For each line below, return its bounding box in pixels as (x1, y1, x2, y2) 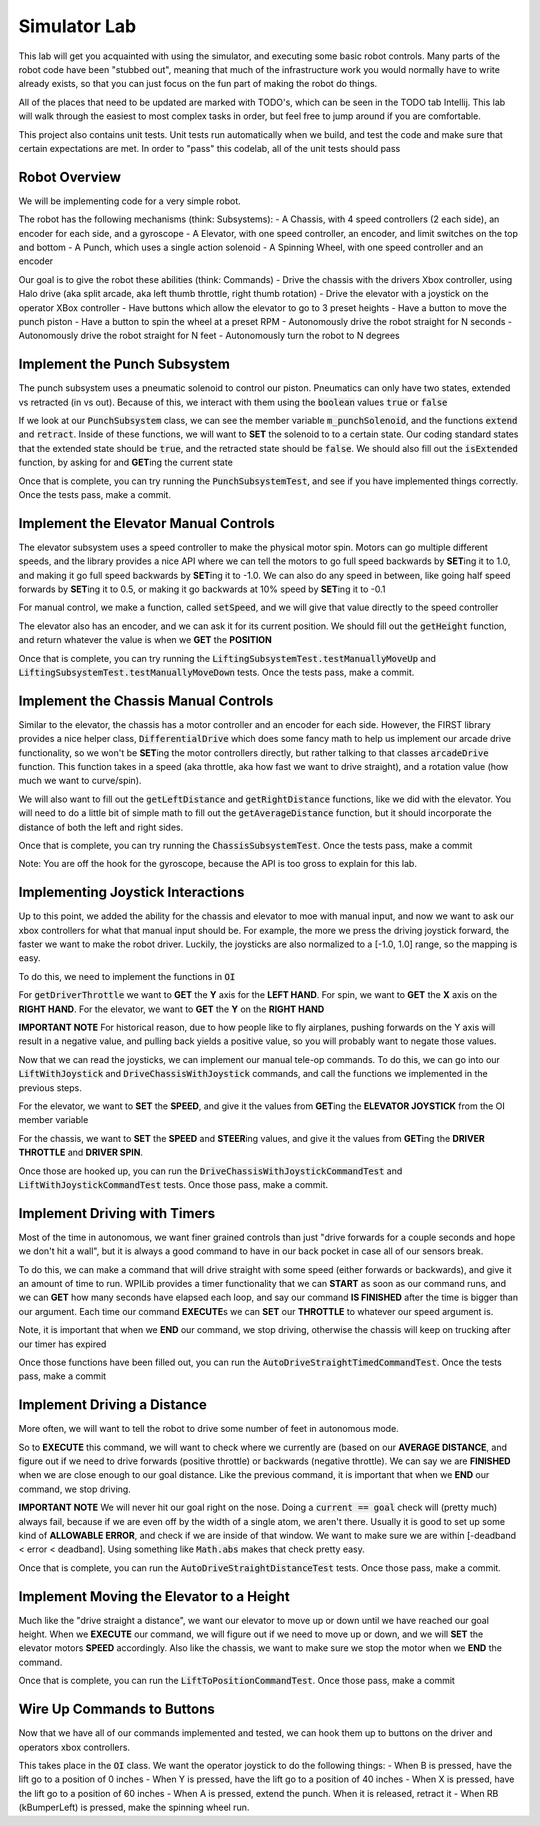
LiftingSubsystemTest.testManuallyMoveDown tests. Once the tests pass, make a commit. (18, 666, 415, 678)
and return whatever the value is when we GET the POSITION (18, 634, 272, 646)
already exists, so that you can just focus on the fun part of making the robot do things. (18, 78, 378, 90)
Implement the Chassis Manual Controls (18, 692, 274, 709)
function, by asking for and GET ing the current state (18, 456, 234, 469)
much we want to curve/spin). (18, 775, 142, 787)
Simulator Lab (18, 15, 137, 37)
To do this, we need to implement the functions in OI (18, 970, 236, 982)
